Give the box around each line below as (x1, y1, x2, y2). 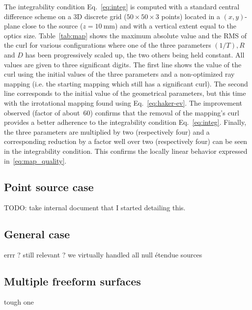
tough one (4, 296, 34, 307)
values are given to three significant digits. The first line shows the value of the (4, 59, 242, 69)
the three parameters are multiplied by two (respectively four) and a (4, 126, 210, 137)
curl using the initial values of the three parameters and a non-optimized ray (4, 69, 235, 79)
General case (4, 226, 70, 242)
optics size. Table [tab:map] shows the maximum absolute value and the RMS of (4, 30, 247, 40)
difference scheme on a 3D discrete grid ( (4, 11, 127, 21)
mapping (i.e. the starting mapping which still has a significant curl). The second (4, 78, 248, 88)
